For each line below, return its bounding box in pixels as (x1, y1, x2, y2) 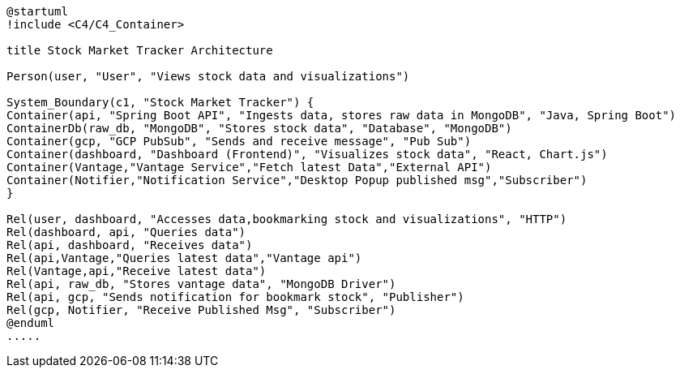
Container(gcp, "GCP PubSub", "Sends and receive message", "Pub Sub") (6, 135, 472, 148)
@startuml (6, 5, 68, 18)
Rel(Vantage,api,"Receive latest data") (6, 264, 267, 277)
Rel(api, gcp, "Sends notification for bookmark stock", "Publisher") (6, 290, 464, 303)
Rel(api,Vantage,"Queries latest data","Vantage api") (6, 251, 362, 264)
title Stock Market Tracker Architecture (6, 44, 273, 57)
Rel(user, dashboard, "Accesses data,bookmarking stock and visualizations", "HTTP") (6, 213, 567, 226)
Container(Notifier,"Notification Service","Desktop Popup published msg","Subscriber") (6, 174, 588, 187)
